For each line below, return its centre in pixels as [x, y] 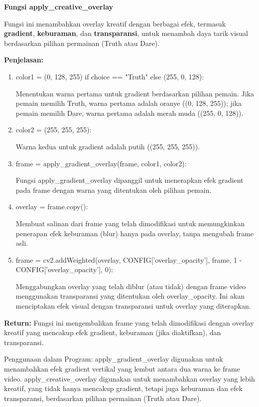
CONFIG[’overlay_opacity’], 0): [64, 269]
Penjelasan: [24, 60]
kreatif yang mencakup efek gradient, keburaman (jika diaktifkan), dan [113, 332]
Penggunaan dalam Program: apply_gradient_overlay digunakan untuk [114, 359]
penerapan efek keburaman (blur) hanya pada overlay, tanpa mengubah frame [135, 233]
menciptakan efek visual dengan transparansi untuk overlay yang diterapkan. [133, 306]
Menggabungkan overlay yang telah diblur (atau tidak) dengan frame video [131, 286]
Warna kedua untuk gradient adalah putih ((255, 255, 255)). [108, 146]
